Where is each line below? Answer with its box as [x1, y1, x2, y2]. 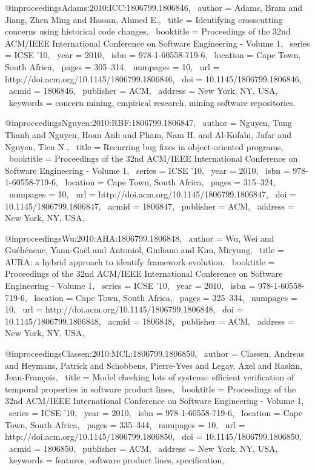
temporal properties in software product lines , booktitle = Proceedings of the [5, 382, 296, 395]
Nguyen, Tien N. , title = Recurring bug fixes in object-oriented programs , [5, 140, 283, 153]
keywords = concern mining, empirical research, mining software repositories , [8, 96, 296, 108]
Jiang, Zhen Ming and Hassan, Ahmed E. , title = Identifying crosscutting [5, 13, 283, 25]
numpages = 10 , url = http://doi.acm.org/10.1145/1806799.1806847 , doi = [8, 187, 296, 200]
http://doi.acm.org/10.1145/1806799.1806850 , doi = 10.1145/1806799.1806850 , [5, 430, 302, 443]
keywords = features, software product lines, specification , [8, 454, 225, 466]
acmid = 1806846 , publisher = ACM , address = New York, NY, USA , [8, 84, 278, 97]
